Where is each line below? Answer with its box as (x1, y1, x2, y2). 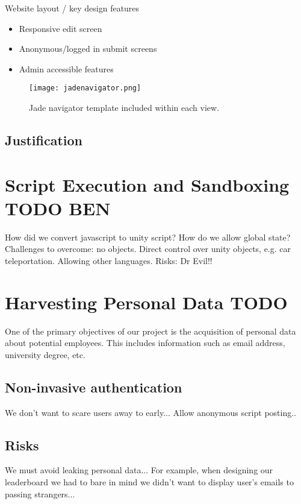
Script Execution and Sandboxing (5, 172, 290, 197)
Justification (5, 131, 82, 150)
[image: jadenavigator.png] (29, 84, 141, 93)
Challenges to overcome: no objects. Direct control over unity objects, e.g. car (5, 242, 291, 255)
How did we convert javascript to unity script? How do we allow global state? (5, 230, 291, 243)
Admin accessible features (19, 62, 114, 75)
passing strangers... (5, 487, 75, 500)
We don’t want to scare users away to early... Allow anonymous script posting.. (5, 406, 296, 418)
